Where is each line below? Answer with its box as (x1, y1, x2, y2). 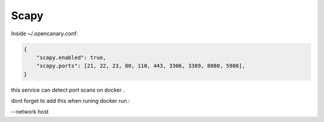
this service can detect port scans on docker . (11, 86, 125, 93)
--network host (11, 108, 49, 115)
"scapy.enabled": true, (36, 54, 106, 61)
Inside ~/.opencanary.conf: (11, 30, 78, 37)
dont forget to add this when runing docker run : (11, 97, 130, 105)
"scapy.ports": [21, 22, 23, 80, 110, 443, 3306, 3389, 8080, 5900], (36, 63, 245, 69)
